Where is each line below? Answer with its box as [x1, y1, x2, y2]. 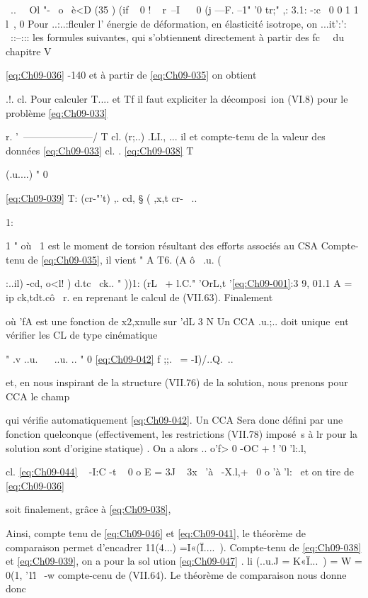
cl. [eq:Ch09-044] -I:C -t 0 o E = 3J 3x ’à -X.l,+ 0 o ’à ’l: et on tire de [6, 464, 354, 479]
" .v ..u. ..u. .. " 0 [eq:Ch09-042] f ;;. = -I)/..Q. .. [6, 351, 234, 366]
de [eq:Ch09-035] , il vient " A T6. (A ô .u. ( [28, 252, 222, 266]
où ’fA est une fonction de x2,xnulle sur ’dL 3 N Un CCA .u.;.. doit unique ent [6, 313, 349, 328]
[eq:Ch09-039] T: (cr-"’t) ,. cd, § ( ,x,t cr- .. [6, 190, 197, 205]
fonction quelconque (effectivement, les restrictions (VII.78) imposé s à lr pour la [6, 427, 358, 441]
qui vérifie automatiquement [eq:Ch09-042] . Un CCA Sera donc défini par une [6, 412, 343, 427]
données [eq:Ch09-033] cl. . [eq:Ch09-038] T [6, 142, 194, 157]
